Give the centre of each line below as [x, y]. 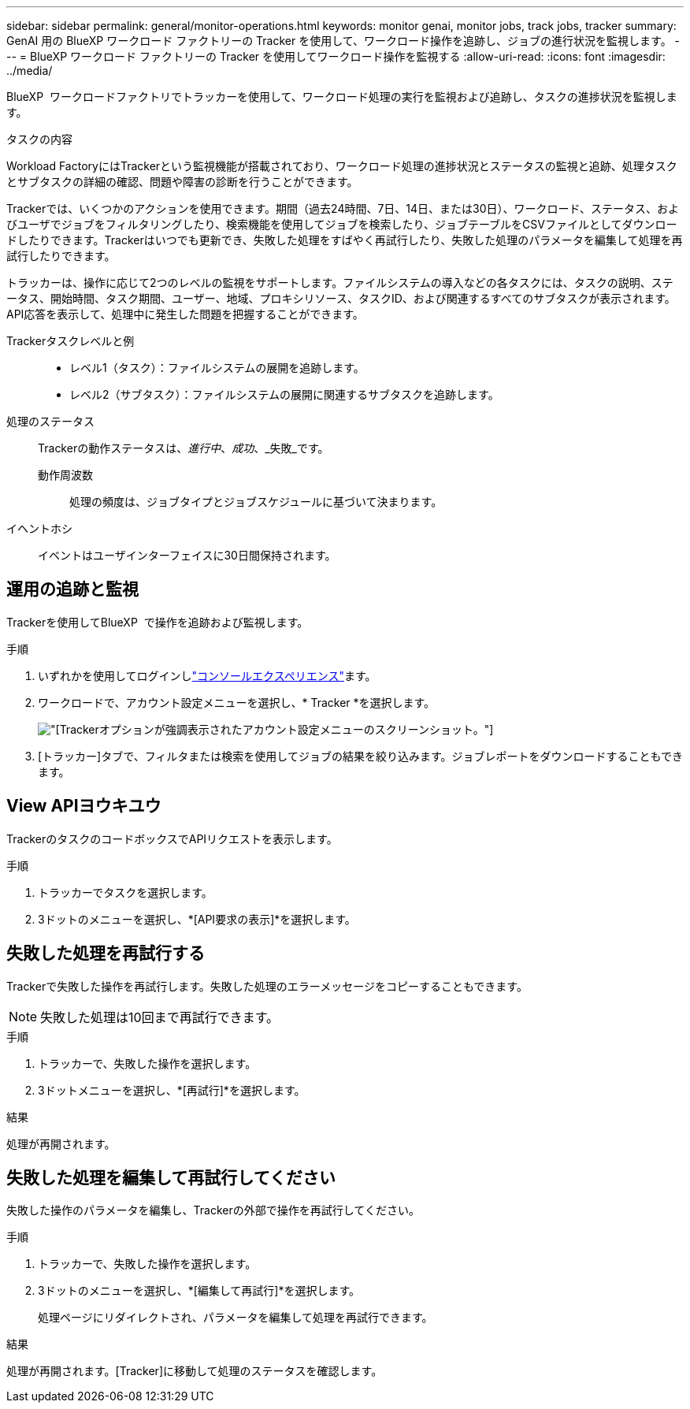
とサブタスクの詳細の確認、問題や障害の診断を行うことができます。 [182, 182]
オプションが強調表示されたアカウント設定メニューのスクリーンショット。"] [296, 729]
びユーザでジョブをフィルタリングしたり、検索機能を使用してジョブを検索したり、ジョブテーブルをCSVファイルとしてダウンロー [342, 224]
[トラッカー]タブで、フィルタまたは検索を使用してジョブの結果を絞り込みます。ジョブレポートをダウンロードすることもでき [360, 756]
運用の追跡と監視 [72, 589]
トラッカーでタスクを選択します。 [125, 892]
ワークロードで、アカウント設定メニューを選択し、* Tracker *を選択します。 [237, 702]
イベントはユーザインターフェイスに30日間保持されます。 [187, 555]
